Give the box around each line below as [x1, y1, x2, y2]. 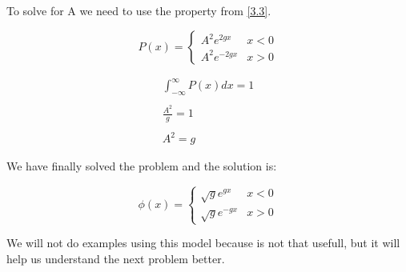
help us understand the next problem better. [6, 250, 225, 266]
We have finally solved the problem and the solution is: [6, 158, 277, 174]
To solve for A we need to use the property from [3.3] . [6, 2, 271, 18]
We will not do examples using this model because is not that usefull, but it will [6, 234, 400, 251]
